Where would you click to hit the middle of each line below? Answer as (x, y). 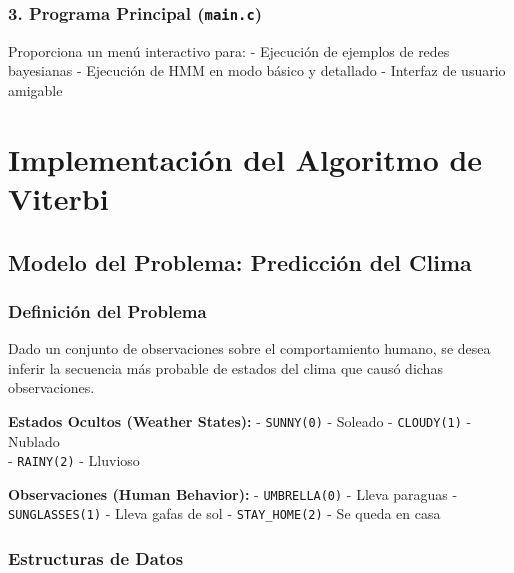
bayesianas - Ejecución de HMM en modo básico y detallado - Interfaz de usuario (257, 70)
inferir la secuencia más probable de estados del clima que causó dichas (225, 367)
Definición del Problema (107, 310)
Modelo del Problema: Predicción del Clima (240, 261)
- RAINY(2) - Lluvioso (74, 460)
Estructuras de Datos (96, 558)
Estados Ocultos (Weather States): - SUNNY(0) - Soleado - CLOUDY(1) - (240, 420)
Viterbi (58, 197)
